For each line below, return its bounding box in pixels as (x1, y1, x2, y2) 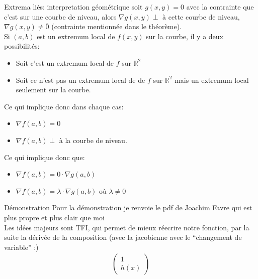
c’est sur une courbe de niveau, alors (4, 11, 117, 22)
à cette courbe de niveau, (162, 11, 240, 22)
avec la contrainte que (186, 2, 254, 12)
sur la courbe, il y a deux (146, 31, 223, 41)
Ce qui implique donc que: (4, 152, 85, 162)
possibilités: (4, 41, 40, 51)
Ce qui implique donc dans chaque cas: (4, 101, 124, 111)
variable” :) (4, 241, 39, 252)
